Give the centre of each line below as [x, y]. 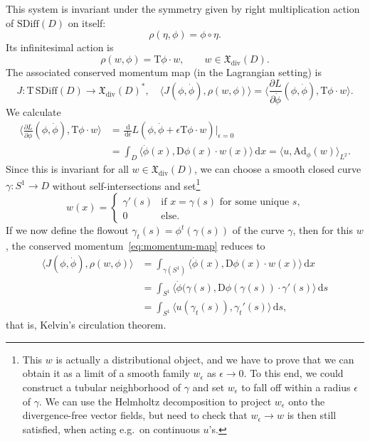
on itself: [87, 22]
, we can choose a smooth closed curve [277, 169]
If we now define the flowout [67, 230]
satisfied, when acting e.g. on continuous [111, 429]
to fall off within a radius [296, 387]
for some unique [254, 202]
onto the [307, 401]
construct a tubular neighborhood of [102, 387]
